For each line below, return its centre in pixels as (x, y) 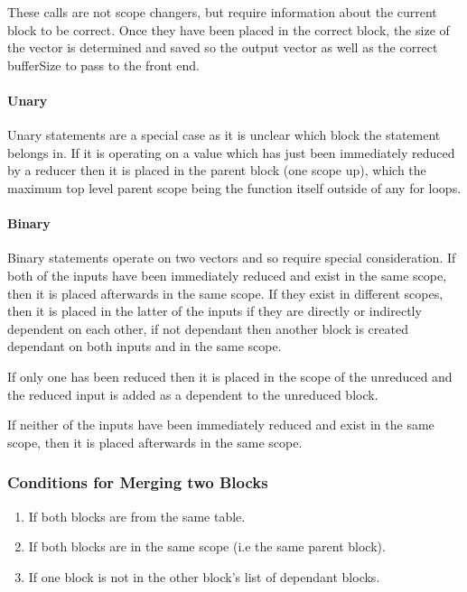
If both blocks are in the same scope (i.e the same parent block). (207, 546)
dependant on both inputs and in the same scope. (145, 346)
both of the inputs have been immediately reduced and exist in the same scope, (227, 275)
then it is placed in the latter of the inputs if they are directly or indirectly (215, 311)
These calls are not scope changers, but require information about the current (222, 12)
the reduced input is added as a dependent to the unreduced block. (193, 394)
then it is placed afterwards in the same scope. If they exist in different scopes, (225, 293)
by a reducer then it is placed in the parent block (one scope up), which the (217, 170)
